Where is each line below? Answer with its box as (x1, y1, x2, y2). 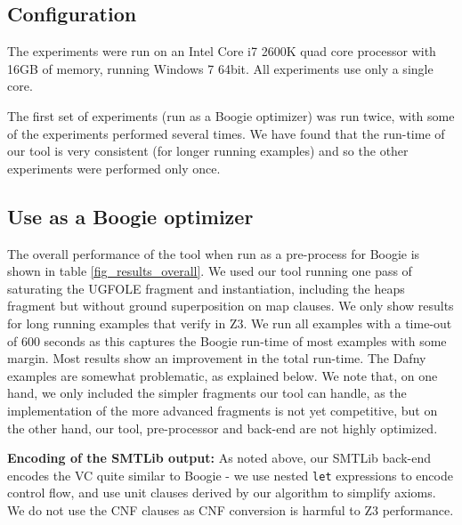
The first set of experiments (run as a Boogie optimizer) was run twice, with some (7, 106, 455, 125)
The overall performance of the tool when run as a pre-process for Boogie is (7, 244, 420, 262)
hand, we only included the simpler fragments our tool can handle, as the (7, 384, 407, 402)
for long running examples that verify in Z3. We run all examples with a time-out (7, 313, 452, 332)
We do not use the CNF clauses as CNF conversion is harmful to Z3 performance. (7, 500, 454, 519)
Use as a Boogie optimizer (7, 202, 254, 230)
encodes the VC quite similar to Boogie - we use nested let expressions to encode (7, 465, 453, 484)
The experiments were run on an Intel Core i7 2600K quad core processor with (7, 42, 436, 61)
